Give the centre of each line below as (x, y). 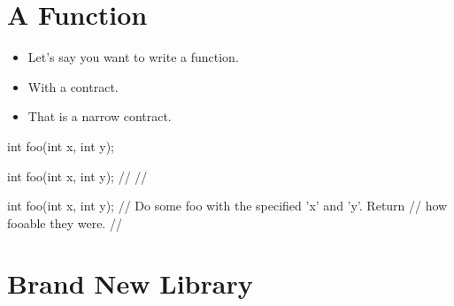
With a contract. (73, 86)
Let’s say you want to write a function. (133, 57)
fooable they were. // (65, 222)
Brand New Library (130, 283)
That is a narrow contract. (100, 116)
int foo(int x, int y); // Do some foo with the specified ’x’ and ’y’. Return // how (227, 206)
